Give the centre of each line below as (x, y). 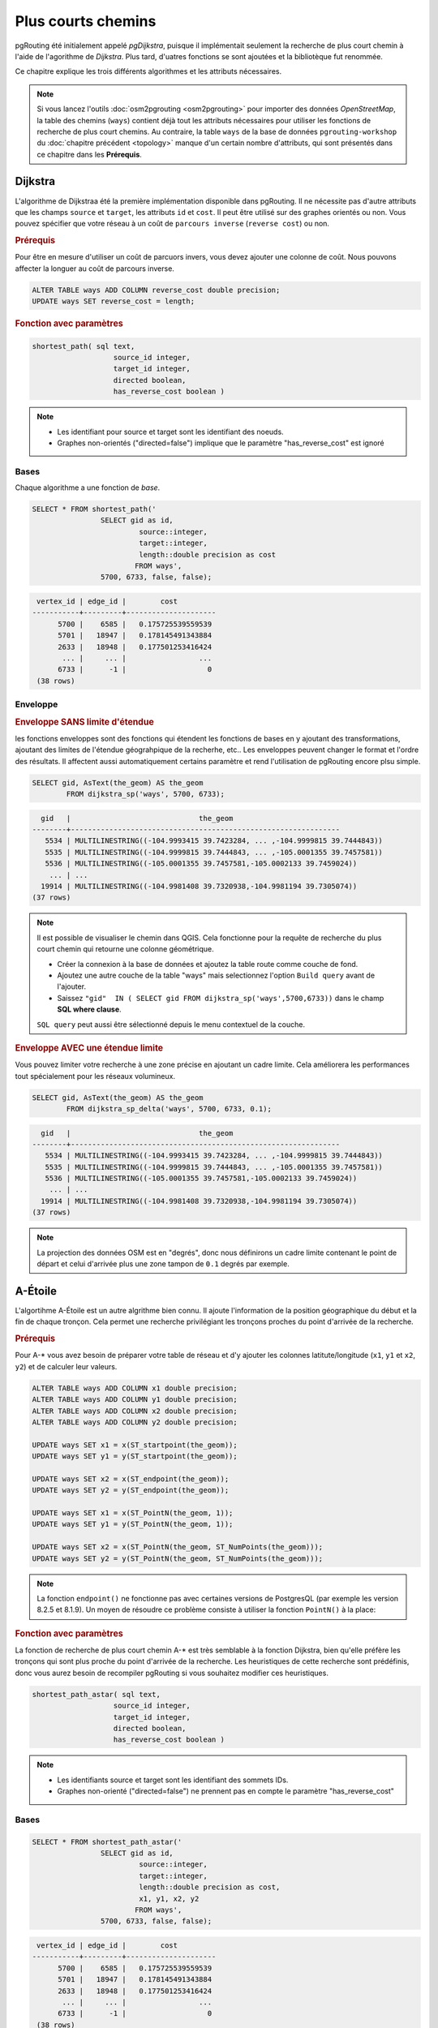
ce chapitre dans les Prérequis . (89, 154)
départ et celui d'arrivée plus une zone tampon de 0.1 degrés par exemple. (163, 1264)
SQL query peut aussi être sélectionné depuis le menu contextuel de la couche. (171, 1024)
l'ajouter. (72, 986)
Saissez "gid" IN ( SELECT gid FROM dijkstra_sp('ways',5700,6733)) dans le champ (221, 998)
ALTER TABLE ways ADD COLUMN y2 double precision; (135, 1422)
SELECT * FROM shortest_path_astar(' (107, 1842)
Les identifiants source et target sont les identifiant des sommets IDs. (173, 1780)
